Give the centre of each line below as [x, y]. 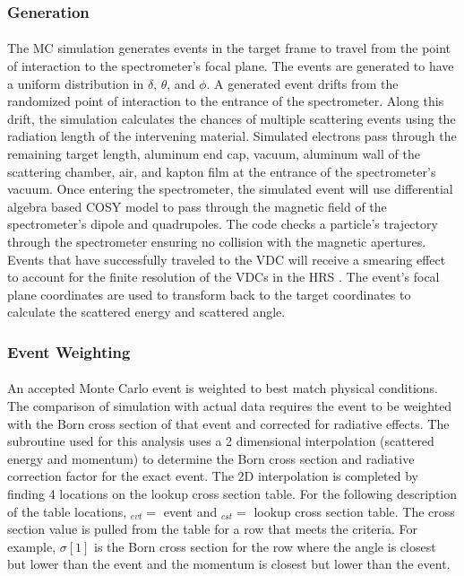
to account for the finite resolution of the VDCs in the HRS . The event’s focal [223, 277]
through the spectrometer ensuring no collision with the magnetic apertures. [217, 241]
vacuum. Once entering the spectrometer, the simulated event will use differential [230, 189]
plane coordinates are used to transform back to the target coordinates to [209, 294]
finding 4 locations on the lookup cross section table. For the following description [232, 493]
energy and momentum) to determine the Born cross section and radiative [211, 458]
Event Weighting [69, 351]
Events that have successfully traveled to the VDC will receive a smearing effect [227, 259]
